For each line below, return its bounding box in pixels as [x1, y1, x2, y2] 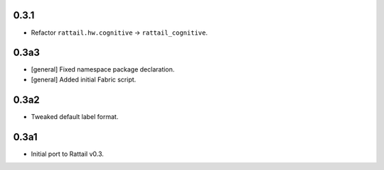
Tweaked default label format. [31, 112, 119, 120]
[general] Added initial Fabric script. [31, 75, 137, 84]
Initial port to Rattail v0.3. [31, 149, 105, 158]
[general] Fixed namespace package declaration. [31, 65, 175, 74]
